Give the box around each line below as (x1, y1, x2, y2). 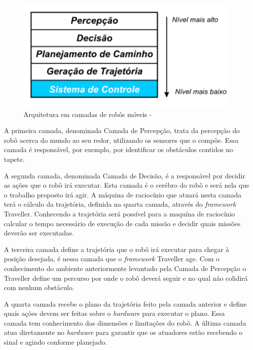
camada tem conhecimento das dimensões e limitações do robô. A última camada (4, 317, 246, 328)
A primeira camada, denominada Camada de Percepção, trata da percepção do (4, 125, 240, 136)
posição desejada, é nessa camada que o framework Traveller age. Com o (4, 253, 220, 264)
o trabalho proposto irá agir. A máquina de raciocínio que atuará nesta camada (4, 189, 241, 199)
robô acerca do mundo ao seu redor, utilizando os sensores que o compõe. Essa (4, 135, 239, 145)
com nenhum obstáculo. (4, 282, 75, 292)
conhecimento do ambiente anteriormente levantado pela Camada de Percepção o (4, 263, 246, 273)
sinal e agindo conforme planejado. (4, 337, 107, 347)
